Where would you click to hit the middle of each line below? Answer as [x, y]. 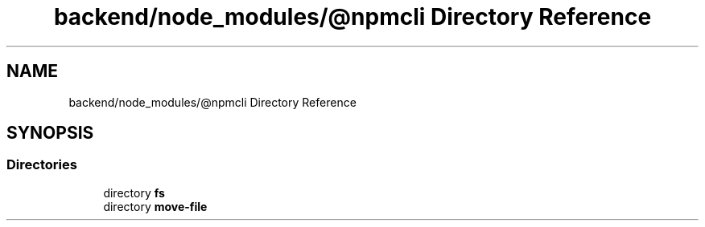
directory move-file [155, 206]
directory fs [134, 193]
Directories [42, 165]
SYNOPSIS [50, 133]
